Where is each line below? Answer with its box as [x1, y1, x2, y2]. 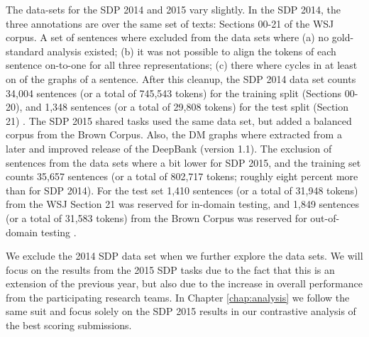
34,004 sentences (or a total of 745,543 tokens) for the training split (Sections [6, 85, 341, 100]
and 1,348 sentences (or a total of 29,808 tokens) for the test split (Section [25, 99, 349, 114]
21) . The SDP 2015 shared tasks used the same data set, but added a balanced [6, 113, 352, 128]
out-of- [310, 210, 340, 225]
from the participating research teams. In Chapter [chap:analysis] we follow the [6, 289, 350, 304]
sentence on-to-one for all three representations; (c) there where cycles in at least [6, 57, 358, 72]
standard [6, 43, 44, 58]
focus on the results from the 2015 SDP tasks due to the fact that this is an [6, 262, 335, 277]
